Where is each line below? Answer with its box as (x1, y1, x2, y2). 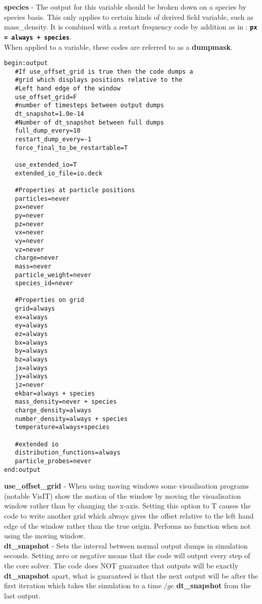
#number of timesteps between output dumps (15, 102, 164, 109)
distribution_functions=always (15, 449, 121, 457)
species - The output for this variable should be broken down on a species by (4, 2, 247, 12)
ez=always (15, 330, 48, 338)
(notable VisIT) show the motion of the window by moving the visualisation (4, 490, 241, 501)
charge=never (15, 254, 59, 262)
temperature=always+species (15, 424, 110, 431)
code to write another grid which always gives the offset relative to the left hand (4, 510, 254, 521)
